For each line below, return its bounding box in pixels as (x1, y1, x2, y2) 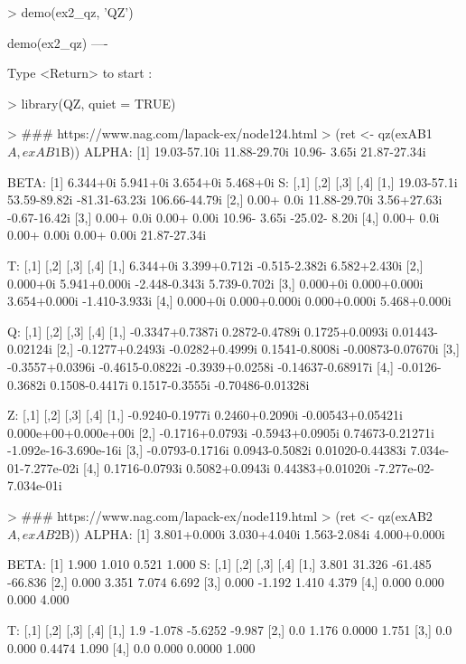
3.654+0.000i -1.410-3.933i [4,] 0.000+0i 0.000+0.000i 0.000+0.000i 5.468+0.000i (7, 291, 452, 310)
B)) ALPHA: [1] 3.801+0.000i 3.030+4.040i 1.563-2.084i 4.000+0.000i (61, 524, 445, 543)
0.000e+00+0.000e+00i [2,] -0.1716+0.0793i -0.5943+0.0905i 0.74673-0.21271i (7, 422, 434, 441)
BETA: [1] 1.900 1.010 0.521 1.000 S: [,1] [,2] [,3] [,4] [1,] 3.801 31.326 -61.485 (7, 555, 432, 574)
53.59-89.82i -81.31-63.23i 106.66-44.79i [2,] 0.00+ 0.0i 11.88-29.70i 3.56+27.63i (7, 190, 443, 209)
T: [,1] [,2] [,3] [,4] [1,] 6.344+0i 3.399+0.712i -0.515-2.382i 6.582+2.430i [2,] (7, 255, 424, 274)
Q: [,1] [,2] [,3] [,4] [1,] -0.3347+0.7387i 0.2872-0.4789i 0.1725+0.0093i (7, 321, 388, 340)
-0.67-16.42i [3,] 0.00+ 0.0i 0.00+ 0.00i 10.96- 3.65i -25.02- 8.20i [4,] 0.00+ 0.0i (7, 207, 440, 226)
